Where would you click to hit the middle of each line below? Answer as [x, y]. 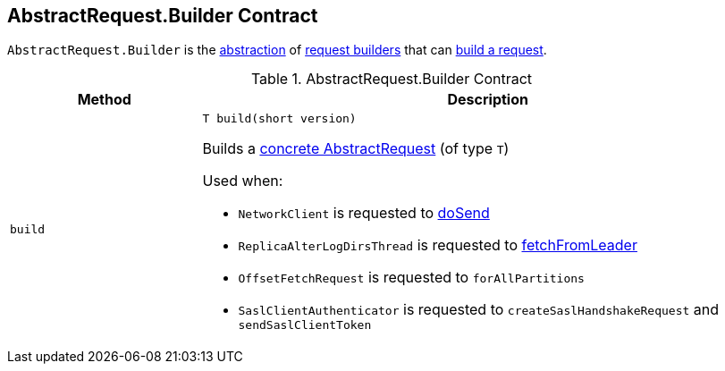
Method [104, 100]
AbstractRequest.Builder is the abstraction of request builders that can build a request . [277, 50]
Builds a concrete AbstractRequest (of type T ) [356, 149]
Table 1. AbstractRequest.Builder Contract [392, 79]
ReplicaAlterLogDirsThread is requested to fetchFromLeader [438, 245]
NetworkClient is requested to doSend [364, 213]
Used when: [243, 181]
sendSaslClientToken [305, 325]
